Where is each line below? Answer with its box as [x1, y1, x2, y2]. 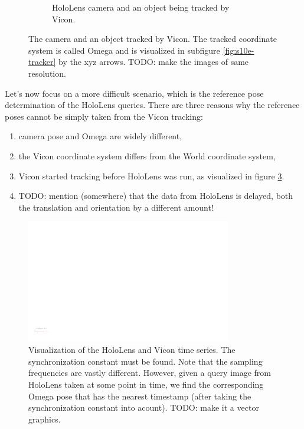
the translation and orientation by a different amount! [18, 201, 214, 213]
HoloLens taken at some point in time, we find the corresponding [28, 378, 264, 391]
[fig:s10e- [223, 44, 254, 56]
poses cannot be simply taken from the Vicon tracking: [5, 110, 203, 122]
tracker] [28, 55, 56, 68]
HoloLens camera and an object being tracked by [52, 1, 230, 13]
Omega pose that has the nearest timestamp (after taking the [28, 389, 251, 402]
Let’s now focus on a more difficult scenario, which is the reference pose [5, 87, 264, 99]
